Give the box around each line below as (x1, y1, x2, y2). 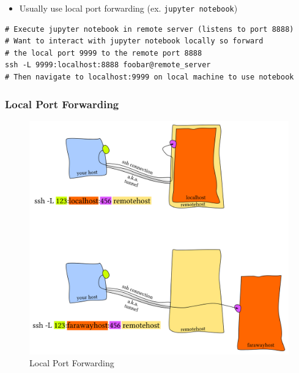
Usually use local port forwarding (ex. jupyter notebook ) (19, 2, 238, 14)
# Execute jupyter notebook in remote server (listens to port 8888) (5, 24, 294, 34)
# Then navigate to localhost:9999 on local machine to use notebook (5, 73, 294, 82)
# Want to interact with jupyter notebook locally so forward (5, 37, 264, 46)
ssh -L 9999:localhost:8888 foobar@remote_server (5, 61, 211, 70)
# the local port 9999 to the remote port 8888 (5, 48, 202, 57)
